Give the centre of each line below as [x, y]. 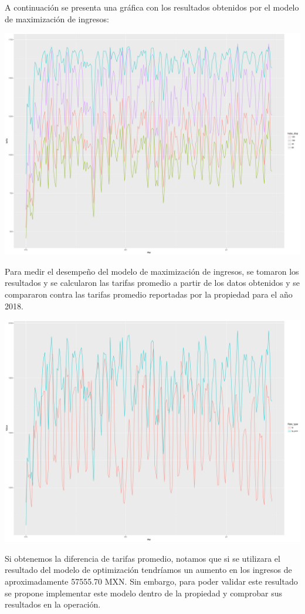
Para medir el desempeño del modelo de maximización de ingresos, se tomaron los [152, 271]
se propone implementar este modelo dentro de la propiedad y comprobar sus [144, 593]
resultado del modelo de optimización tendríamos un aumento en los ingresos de [148, 570]
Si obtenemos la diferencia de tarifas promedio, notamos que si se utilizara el [143, 558]
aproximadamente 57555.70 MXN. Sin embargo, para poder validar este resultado [151, 581]
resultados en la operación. [53, 604]
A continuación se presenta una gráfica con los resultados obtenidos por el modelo [152, 7]
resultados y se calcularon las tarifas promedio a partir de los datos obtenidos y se [152, 283]
